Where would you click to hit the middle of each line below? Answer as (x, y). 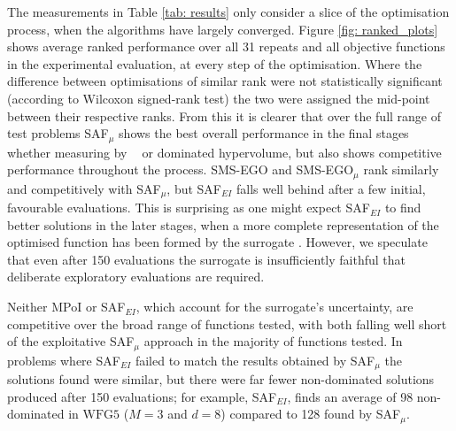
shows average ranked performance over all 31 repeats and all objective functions (226, 46)
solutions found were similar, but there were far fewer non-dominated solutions (221, 379)
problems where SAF (64, 360)
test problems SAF (58, 133)
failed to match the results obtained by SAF (255, 360)
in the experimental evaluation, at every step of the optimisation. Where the (215, 63)
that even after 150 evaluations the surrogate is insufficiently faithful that (207, 259)
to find (403, 208)
